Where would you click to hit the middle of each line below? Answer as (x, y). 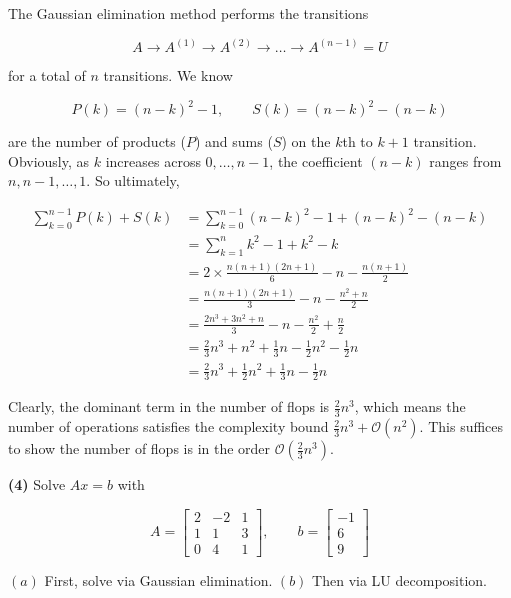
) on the (306, 141)
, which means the (410, 406)
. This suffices (461, 426)
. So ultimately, (133, 180)
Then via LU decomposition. (400, 579)
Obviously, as (49, 160)
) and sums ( (233, 141)
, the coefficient (316, 160)
